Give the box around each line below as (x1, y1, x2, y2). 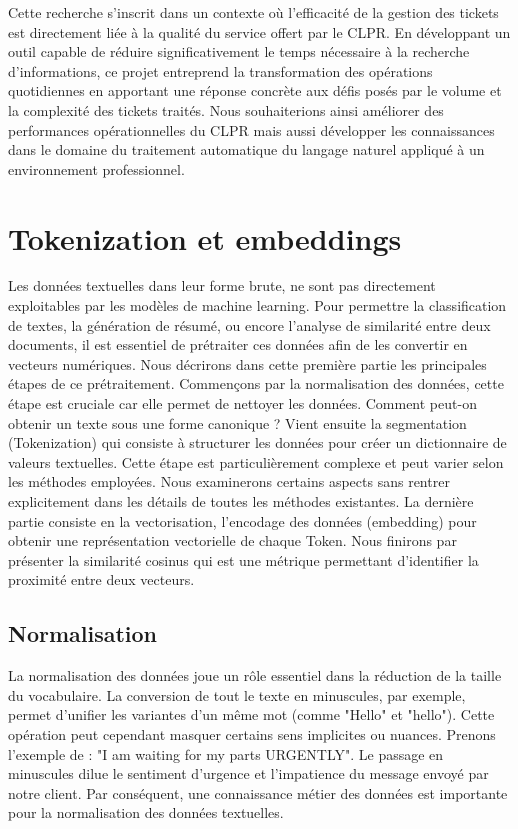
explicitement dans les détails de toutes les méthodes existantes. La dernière (8, 491, 474, 511)
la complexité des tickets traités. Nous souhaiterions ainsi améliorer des (8, 99, 444, 120)
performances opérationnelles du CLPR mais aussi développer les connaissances (8, 119, 495, 140)
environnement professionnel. (8, 158, 185, 179)
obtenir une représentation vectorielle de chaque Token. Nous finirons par (8, 530, 457, 551)
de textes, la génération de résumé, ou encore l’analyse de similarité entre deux (8, 314, 491, 335)
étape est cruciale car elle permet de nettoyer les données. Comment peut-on (8, 393, 477, 414)
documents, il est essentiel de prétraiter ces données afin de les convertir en (8, 334, 468, 355)
